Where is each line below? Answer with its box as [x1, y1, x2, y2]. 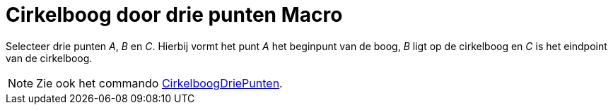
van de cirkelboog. [6, 51, 93, 64]
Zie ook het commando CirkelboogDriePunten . [36, 75, 283, 90]
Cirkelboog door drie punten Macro [6, 3, 343, 27]
